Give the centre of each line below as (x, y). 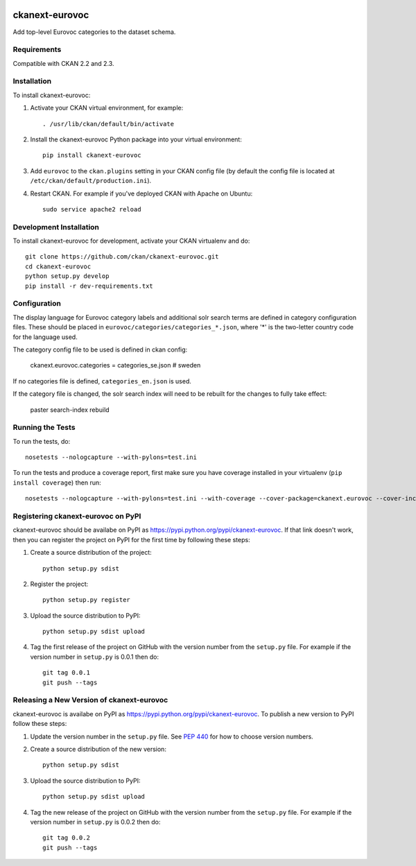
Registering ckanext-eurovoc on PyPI (77, 516)
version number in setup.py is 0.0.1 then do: (95, 657)
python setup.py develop (67, 276)
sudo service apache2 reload (92, 209)
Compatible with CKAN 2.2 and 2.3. (63, 63)
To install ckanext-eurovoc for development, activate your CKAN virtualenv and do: (131, 241)
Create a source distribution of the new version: (98, 749)
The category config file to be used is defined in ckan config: (100, 349)
